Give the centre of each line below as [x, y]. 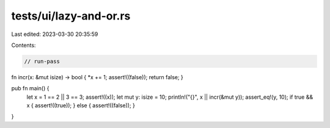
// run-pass [42, 61]
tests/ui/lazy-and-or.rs [71, 16]
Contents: [24, 45]
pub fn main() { [30, 88]
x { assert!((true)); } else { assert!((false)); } [81, 105]
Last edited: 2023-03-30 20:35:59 [55, 34]
